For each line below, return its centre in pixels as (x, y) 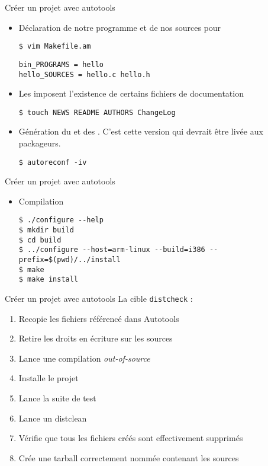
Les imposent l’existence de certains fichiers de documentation (131, 93)
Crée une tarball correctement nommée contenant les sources (129, 457)
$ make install (49, 280)
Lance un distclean (53, 418)
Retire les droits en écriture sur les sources (96, 338)
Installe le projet (49, 378)
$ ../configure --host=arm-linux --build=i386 (112, 250)
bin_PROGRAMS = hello (61, 64)
